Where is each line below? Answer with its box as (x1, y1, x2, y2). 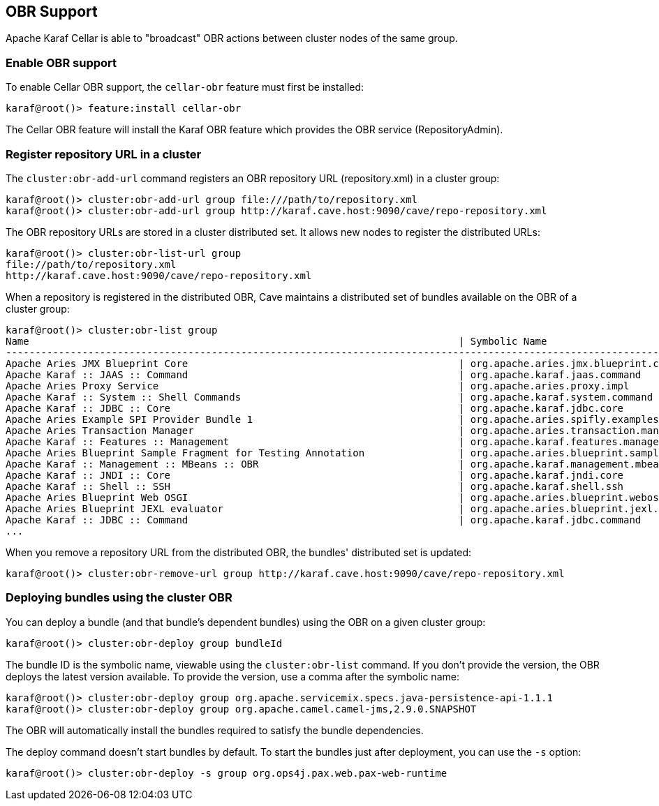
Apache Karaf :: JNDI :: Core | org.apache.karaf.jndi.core (6, 469, 624, 481)
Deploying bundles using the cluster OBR (6, 590, 232, 605)
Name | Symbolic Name (6, 335, 547, 347)
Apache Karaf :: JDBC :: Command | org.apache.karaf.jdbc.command (6, 514, 642, 525)
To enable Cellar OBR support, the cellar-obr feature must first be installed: (6, 81, 364, 94)
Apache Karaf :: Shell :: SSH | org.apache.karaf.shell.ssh (6, 480, 624, 492)
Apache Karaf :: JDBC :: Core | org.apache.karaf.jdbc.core (6, 402, 624, 414)
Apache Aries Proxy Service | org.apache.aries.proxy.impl (6, 380, 630, 391)
